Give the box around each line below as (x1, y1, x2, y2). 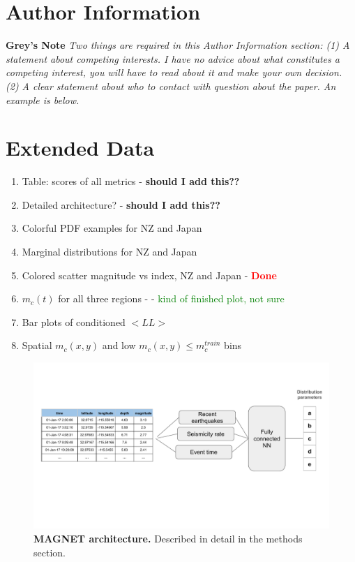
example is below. (6, 92, 80, 107)
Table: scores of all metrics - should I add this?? (22, 174, 240, 188)
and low (102, 338, 136, 353)
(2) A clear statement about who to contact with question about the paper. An (6, 78, 336, 93)
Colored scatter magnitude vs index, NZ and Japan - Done (22, 267, 277, 282)
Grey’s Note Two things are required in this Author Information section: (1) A (6, 38, 350, 52)
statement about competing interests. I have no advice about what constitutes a (6, 51, 340, 66)
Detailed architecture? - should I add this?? (22, 197, 220, 212)
